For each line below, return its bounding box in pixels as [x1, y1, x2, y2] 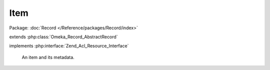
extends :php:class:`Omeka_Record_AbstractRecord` [9, 34, 118, 40]
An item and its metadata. [21, 54, 74, 60]
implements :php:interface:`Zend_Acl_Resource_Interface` [9, 43, 129, 49]
